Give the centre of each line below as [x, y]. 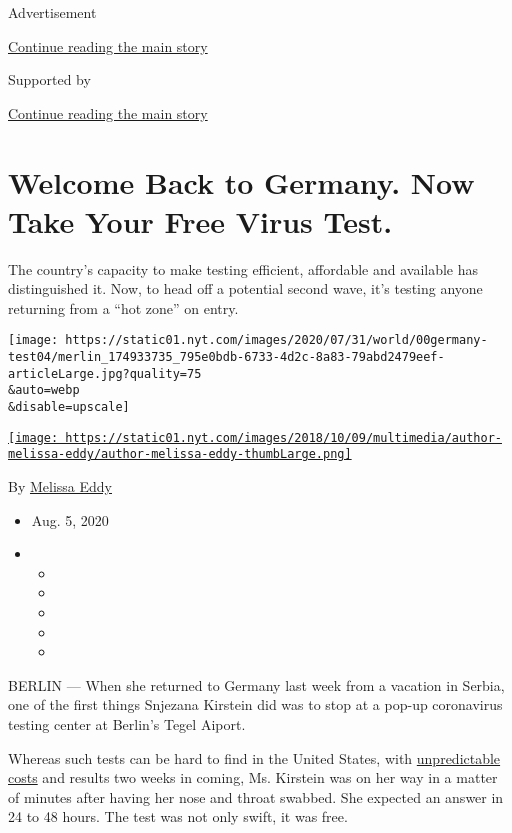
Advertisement [52, 12]
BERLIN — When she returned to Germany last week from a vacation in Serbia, [256, 684]
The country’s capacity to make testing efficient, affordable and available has [243, 268]
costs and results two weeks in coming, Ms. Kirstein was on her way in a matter [253, 777]
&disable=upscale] [69, 407]
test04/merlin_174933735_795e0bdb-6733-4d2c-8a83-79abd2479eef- [226, 357]
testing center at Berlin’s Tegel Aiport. [127, 724]
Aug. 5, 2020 [70, 519]
